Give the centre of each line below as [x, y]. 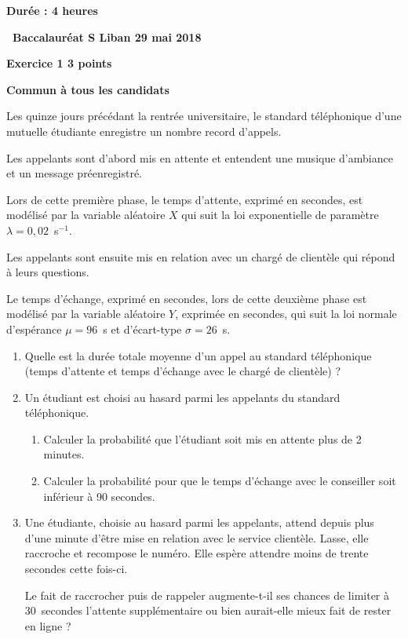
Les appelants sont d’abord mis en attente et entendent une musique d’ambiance [200, 157]
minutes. [64, 454]
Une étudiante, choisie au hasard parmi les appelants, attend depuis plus [199, 522]
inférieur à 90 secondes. [99, 496]
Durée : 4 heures [52, 10]
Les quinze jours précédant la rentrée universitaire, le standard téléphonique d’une [204, 116]
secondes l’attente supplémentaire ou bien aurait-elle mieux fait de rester [216, 610]
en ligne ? [48, 625]
